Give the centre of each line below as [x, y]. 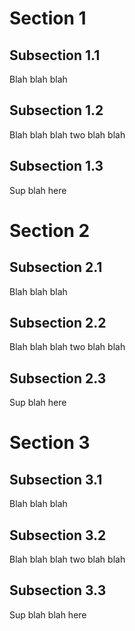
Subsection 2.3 [58, 378]
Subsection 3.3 [58, 590]
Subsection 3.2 [58, 535]
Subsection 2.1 [56, 267]
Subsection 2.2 [58, 323]
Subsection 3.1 [56, 479]
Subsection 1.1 [55, 55]
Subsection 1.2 [56, 110]
